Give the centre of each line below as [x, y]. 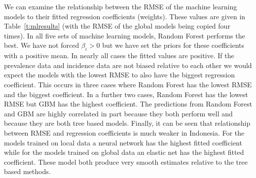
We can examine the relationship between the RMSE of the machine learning [121, 6]
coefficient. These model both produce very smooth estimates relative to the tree [126, 161]
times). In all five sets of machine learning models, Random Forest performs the [125, 35]
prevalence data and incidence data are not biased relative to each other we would [128, 65]
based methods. [27, 171]
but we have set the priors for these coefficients [173, 45]
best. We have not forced [42, 45]
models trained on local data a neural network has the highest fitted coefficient [123, 142]
